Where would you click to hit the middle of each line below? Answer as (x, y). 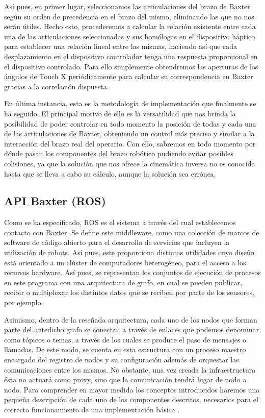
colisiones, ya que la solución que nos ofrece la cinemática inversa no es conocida (130, 163)
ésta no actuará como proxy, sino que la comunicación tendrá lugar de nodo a (125, 379)
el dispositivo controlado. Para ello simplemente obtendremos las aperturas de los (131, 66)
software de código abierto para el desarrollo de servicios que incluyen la (117, 242)
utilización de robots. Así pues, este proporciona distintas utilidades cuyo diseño (129, 252)
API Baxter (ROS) (55, 201)
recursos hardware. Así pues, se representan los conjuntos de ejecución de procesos (132, 272)
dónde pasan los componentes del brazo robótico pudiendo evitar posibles (119, 153)
